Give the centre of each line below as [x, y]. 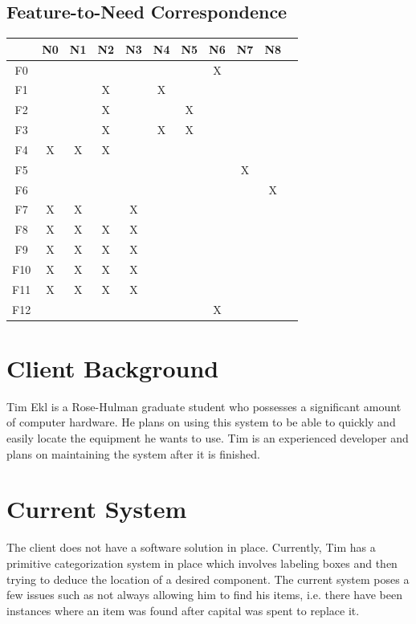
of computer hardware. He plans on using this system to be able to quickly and [201, 422]
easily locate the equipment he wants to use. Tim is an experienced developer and [208, 438]
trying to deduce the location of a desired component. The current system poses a [208, 579]
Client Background [113, 367]
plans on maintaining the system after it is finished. [133, 453]
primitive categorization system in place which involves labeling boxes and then [202, 563]
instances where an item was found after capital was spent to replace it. [183, 610]
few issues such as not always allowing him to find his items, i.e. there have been [204, 595]
